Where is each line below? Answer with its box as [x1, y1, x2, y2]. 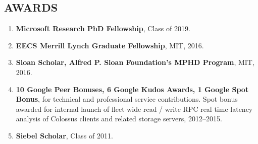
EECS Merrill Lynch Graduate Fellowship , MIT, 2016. [16, 40, 204, 50]
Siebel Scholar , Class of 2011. [16, 130, 113, 140]
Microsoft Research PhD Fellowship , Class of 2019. [16, 23, 190, 34]
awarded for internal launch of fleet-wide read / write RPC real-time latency [16, 103, 253, 114]
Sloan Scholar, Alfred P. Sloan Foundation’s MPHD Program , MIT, [16, 57, 254, 67]
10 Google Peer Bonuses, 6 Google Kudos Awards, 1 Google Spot [16, 84, 249, 94]
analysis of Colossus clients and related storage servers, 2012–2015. [16, 113, 222, 124]
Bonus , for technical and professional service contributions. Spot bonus [16, 94, 238, 104]
